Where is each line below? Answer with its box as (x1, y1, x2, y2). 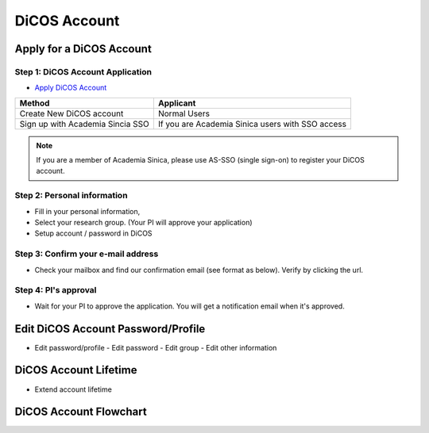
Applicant (157, 98, 196, 109)
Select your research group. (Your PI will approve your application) (34, 218, 253, 228)
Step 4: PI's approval (14, 285, 97, 296)
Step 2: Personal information (14, 190, 128, 201)
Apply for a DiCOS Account (14, 42, 153, 56)
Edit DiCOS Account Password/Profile (14, 322, 206, 335)
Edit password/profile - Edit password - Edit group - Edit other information (34, 343, 277, 352)
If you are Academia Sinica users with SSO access (157, 118, 347, 129)
